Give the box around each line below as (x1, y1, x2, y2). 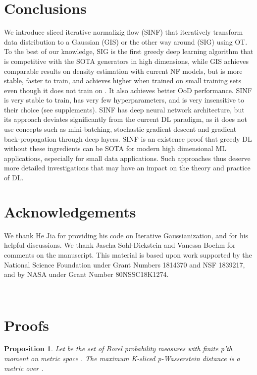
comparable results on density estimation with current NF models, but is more (4, 65, 243, 76)
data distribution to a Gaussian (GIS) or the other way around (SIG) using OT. (4, 36, 248, 47)
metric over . (4, 363, 44, 373)
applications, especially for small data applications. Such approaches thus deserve (4, 153, 251, 163)
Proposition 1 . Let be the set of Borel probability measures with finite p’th (4, 343, 232, 354)
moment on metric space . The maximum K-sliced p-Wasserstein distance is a (4, 353, 240, 364)
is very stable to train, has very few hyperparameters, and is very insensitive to (4, 95, 244, 105)
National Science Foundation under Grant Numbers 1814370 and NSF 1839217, (4, 259, 245, 269)
